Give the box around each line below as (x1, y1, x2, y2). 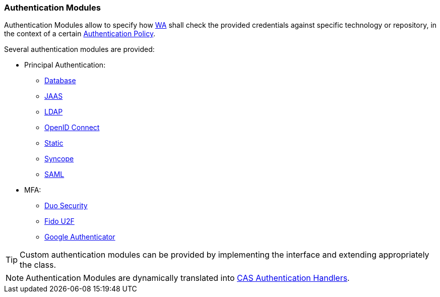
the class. (20, 260, 56, 270)
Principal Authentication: (24, 61, 106, 70)
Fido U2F (44, 217, 75, 226)
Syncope (44, 154, 74, 163)
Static (44, 139, 64, 148)
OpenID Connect (44, 123, 100, 132)
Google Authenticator (44, 232, 115, 242)
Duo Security (44, 201, 88, 210)
